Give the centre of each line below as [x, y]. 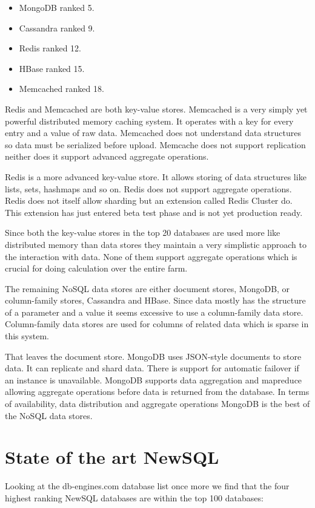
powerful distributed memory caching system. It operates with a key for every [149, 121]
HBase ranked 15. [52, 68]
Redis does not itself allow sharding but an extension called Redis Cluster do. [149, 200]
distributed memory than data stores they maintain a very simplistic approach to [156, 244]
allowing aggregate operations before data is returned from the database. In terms [157, 392]
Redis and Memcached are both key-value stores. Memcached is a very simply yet [156, 109]
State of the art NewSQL [112, 457]
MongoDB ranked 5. [57, 7]
